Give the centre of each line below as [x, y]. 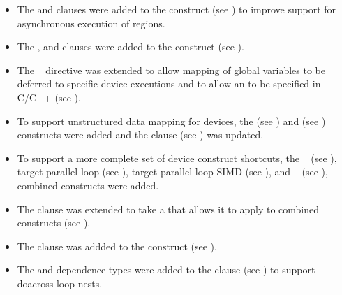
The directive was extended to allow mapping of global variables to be [171, 70]
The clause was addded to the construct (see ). [117, 246]
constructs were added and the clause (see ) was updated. [140, 135]
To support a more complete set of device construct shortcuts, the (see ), [177, 158]
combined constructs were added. [88, 185]
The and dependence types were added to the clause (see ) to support [166, 269]
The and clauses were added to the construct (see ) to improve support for [177, 9]
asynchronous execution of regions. [91, 23]
